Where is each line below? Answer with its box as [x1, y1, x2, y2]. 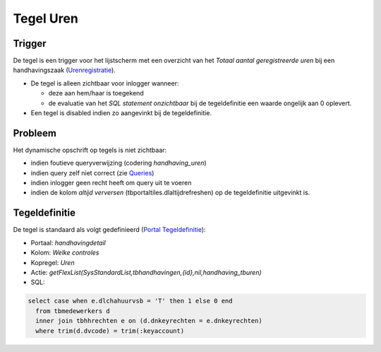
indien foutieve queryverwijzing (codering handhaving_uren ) [30, 159, 207, 168]
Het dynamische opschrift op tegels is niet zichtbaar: [13, 146, 167, 154]
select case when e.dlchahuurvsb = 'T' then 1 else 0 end [28, 297, 233, 305]
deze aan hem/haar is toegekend [48, 89, 144, 98]
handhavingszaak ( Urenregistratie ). [13, 66, 116, 74]
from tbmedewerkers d [35, 307, 111, 315]
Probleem [13, 127, 56, 139]
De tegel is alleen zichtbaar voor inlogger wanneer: [30, 78, 179, 88]
